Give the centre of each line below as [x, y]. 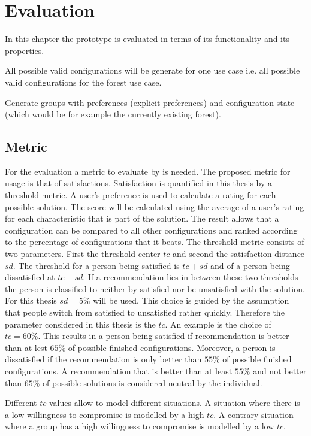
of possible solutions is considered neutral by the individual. [153, 382]
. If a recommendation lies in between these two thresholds [191, 277]
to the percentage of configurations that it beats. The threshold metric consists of [155, 242]
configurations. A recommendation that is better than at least [119, 370]
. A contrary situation [253, 414]
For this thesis [31, 300]
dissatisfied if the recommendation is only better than [103, 359]
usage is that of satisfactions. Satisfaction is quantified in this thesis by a [139, 183]
